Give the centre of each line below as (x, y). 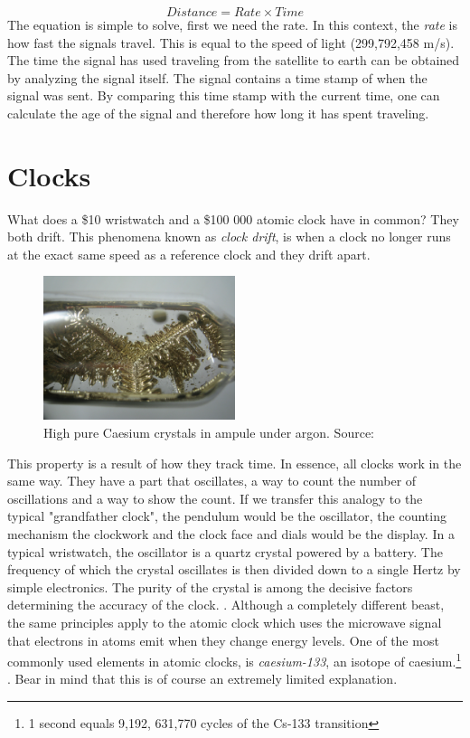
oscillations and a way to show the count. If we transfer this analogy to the (215, 498)
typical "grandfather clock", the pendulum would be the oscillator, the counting (227, 516)
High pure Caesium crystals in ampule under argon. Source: (209, 433)
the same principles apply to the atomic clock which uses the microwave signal (225, 622)
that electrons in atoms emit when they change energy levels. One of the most (223, 640)
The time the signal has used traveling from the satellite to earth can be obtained (234, 60)
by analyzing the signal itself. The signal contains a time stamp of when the (217, 77)
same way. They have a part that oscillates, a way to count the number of (212, 481)
